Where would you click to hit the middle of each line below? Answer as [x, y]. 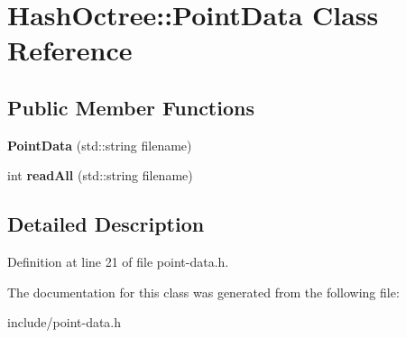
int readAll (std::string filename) [100, 175]
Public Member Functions [131, 107]
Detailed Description [106, 224]
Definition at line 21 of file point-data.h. [118, 262]
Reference [70, 50]
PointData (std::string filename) [100, 145]
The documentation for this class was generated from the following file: [203, 292]
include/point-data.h [65, 322]
